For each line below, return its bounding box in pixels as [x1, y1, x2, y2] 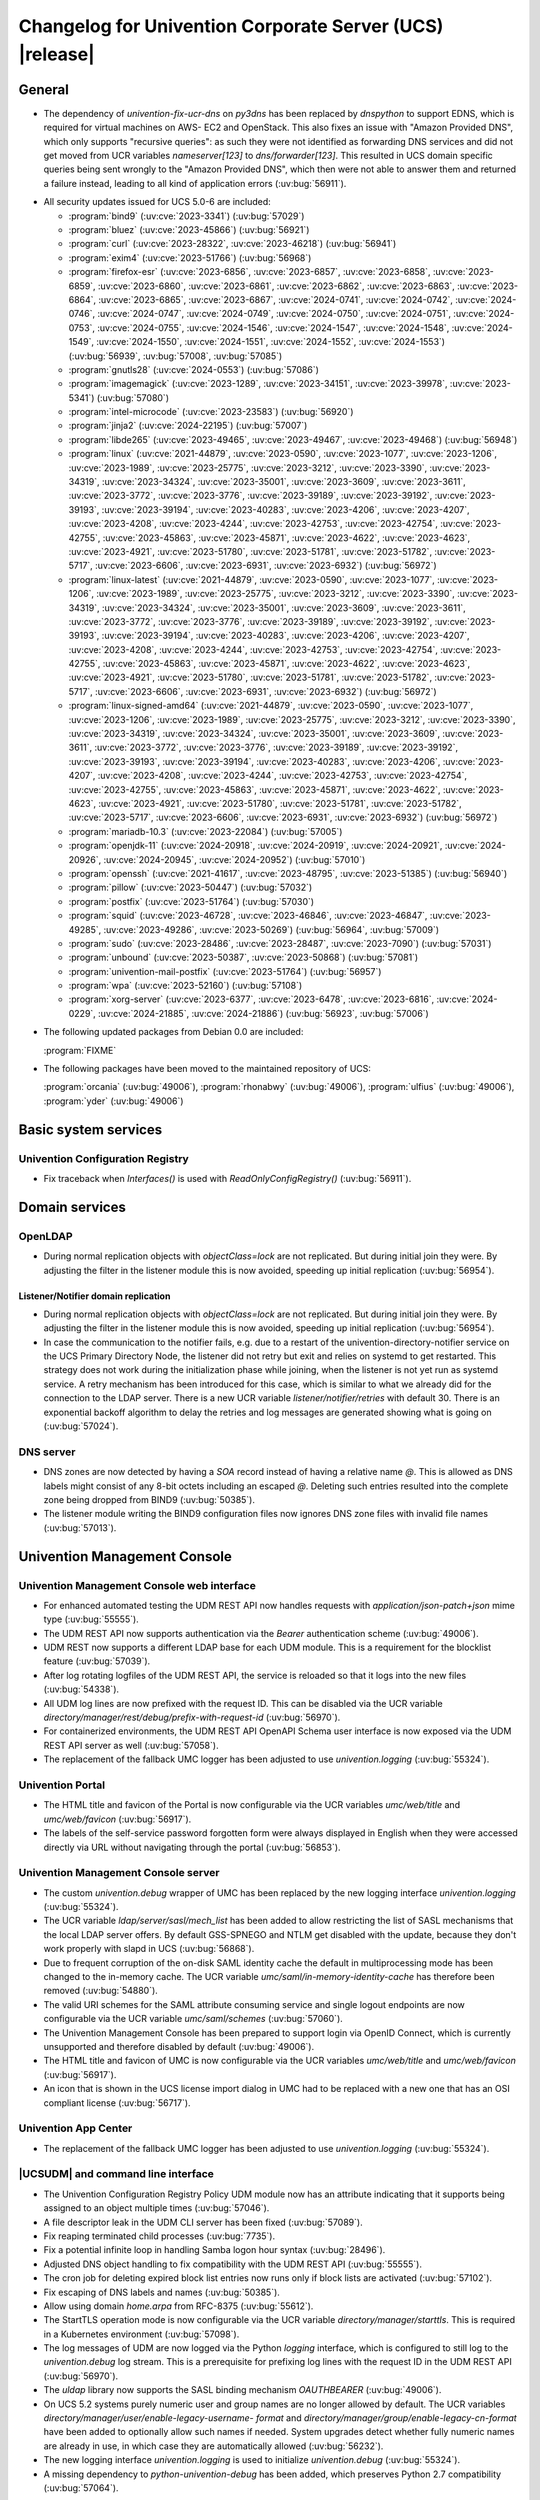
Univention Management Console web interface [18, 1578, 257, 1592]
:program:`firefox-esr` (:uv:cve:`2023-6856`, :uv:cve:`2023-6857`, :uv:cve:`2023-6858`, [68, 266, 431, 278]
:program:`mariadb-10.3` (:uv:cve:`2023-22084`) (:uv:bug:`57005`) [68, 825, 343, 837]
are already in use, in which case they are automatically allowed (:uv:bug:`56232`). [43, 2440, 384, 2452]
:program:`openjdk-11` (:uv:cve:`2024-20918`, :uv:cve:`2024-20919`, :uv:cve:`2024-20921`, [68, 840, 443, 852]
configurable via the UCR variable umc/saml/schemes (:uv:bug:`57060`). [43, 2013, 344, 2025]
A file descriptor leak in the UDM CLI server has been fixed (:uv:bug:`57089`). [43, 2216, 364, 2228]
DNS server [18, 1445, 76, 1459]
